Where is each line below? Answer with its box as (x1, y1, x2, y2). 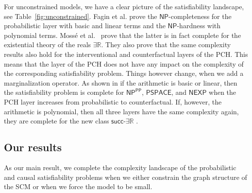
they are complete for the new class (4, 116, 109, 126)
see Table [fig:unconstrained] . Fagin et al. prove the (4, 11, 157, 21)
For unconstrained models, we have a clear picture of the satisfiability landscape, (4, 1, 244, 11)
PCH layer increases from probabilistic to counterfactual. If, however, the (4, 96, 222, 106)
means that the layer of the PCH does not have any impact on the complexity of (4, 58, 244, 69)
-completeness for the (168, 11, 232, 21)
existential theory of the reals (4, 39, 91, 50)
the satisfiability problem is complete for (4, 87, 124, 97)
